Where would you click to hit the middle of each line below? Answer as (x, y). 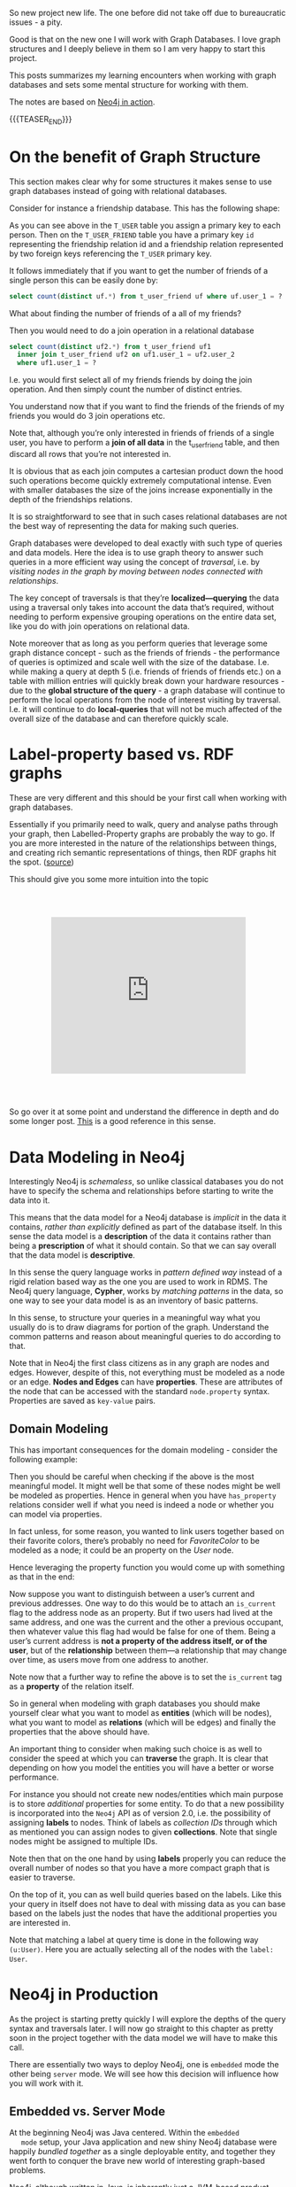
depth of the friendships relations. (71, 500)
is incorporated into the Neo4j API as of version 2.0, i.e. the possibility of (140, 1813)
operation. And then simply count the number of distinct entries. (126, 390)
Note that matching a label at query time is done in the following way (134, 1940)
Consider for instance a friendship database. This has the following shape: (144, 208)
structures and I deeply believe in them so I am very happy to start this (137, 49)
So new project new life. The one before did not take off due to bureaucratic (148, 13)
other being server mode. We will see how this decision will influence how (144, 2074)
